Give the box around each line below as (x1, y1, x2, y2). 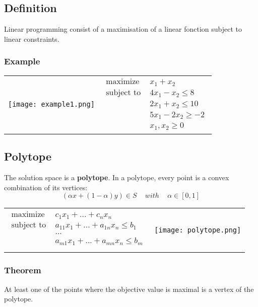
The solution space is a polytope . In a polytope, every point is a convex (4, 172, 229, 182)
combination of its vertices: (4, 182, 88, 192)
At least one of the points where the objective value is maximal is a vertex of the (4, 283, 254, 294)
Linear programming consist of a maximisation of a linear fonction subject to (4, 24, 242, 34)
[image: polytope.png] (154, 225, 241, 234)
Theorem (4, 264, 41, 276)
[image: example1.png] (8, 100, 95, 109)
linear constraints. (4, 33, 59, 44)
